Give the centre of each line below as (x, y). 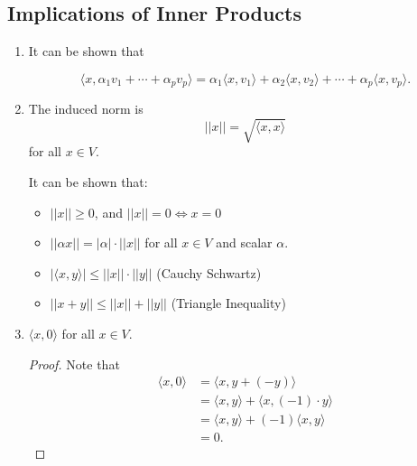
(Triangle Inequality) (228, 303)
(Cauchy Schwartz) (209, 272)
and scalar (244, 242)
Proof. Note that (74, 363)
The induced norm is (86, 109)
